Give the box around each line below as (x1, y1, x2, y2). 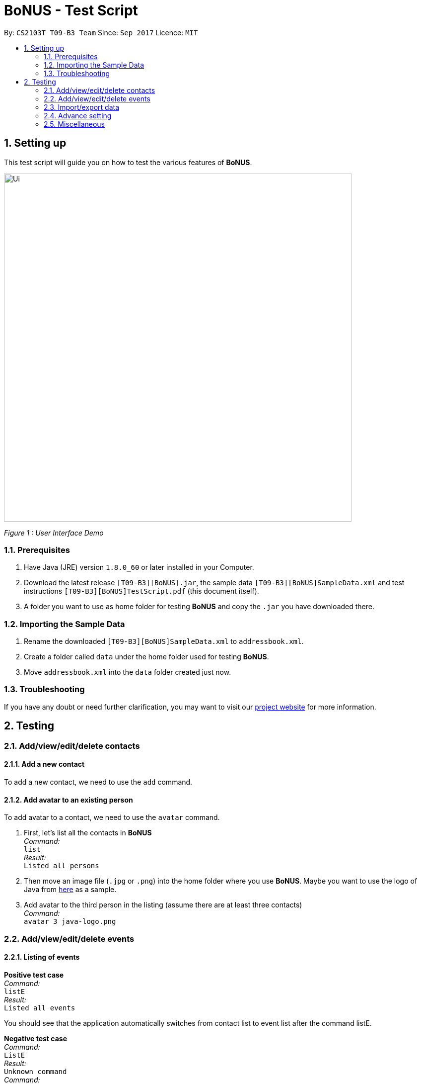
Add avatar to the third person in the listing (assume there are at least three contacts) (24, 901, 302, 909)
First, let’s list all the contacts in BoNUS (24, 828, 152, 837)
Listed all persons (24, 862, 99, 870)
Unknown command (4, 1067, 67, 1076)
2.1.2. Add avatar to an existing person (4, 795, 133, 804)
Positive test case (4, 970, 64, 979)
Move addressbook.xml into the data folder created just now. (24, 668, 231, 677)
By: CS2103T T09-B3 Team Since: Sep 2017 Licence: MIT (4, 28, 198, 37)
